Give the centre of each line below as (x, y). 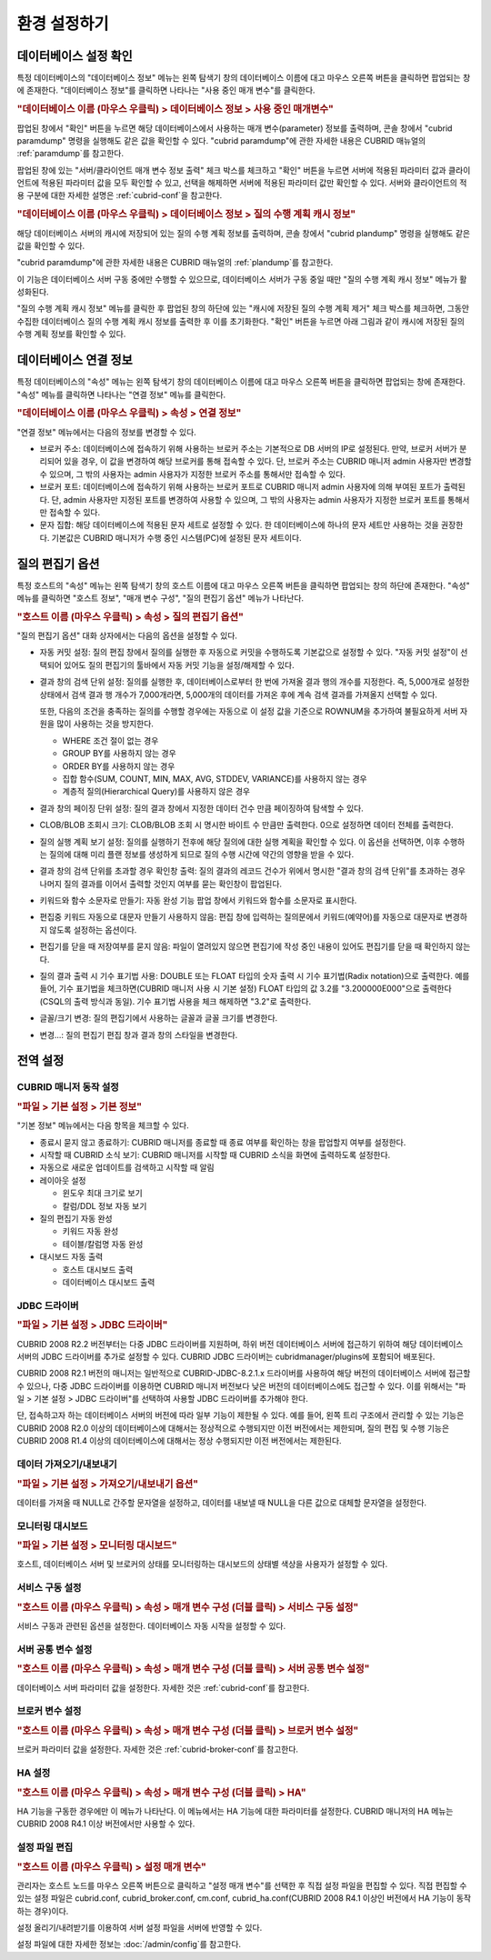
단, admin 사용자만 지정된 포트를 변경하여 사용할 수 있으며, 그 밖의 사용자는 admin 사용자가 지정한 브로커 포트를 (248, 499)
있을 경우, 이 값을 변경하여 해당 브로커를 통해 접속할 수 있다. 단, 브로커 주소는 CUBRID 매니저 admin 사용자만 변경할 (268, 461)
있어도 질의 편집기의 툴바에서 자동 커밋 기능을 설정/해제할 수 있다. (179, 665)
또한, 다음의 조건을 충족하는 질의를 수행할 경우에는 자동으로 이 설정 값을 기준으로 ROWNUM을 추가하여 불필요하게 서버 (249, 711)
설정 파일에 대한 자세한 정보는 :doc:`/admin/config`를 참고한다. (129, 1945)
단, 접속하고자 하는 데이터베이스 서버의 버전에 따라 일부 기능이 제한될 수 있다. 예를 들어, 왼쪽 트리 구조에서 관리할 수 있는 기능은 (240, 1415)
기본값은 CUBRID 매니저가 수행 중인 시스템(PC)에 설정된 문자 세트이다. (176, 537)
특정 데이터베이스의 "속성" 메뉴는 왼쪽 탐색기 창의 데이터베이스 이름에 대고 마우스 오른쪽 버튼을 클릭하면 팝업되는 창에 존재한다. (241, 382)
